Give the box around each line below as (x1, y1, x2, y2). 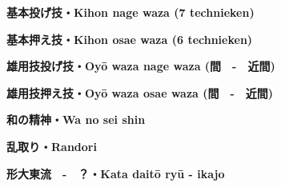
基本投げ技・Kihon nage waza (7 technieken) (6, 4, 255, 20)
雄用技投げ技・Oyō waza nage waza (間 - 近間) (6, 58, 275, 74)
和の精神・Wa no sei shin (6, 111, 146, 128)
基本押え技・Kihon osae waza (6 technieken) (6, 30, 253, 47)
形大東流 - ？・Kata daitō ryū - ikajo (6, 165, 225, 181)
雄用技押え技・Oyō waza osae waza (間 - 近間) (6, 84, 274, 101)
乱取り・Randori (6, 137, 97, 154)
